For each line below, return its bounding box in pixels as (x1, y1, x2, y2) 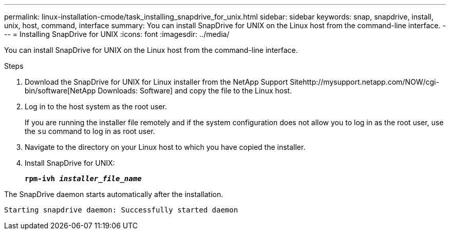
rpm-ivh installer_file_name (25, 174, 142, 183)
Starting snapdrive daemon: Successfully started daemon (4, 206, 238, 214)
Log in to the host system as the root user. (25, 102, 167, 111)
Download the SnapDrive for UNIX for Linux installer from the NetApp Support (25, 77, 288, 86)
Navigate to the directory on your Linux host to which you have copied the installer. (25, 143, 306, 151)
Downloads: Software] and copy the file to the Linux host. (98, 86, 292, 95)
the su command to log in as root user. (25, 127, 155, 135)
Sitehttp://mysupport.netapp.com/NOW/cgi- (290, 77, 439, 86)
